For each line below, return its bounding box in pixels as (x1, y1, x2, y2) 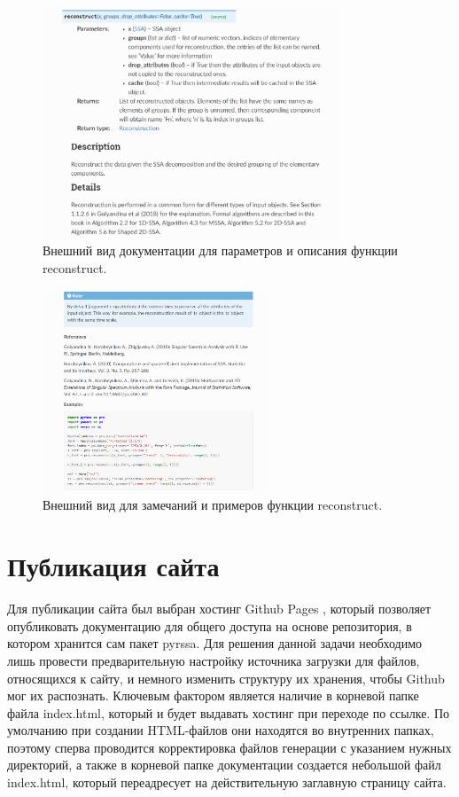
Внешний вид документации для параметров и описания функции (43, 241, 398, 260)
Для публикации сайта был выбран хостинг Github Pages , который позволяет (7, 599, 432, 618)
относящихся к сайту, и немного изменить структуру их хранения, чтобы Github (7, 668, 445, 687)
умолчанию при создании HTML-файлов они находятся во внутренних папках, (7, 721, 434, 739)
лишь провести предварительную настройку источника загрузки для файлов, (7, 651, 420, 669)
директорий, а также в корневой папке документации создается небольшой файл (7, 755, 441, 774)
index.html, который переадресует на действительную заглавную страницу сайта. (7, 773, 447, 792)
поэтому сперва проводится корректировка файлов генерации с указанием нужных (7, 738, 452, 756)
